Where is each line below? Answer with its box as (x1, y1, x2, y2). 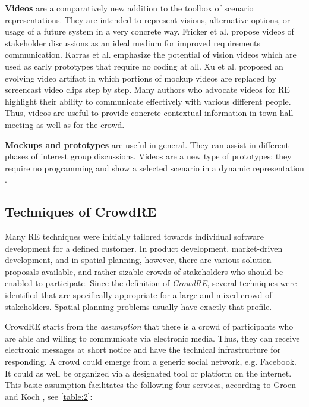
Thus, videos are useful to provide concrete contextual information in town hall (5, 107, 294, 119)
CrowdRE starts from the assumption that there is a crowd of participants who (5, 320, 294, 333)
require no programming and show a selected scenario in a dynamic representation (5, 161, 304, 174)
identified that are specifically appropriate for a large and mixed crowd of (5, 289, 272, 301)
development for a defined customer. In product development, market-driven (5, 242, 283, 254)
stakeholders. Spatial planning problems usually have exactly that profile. (5, 300, 272, 312)
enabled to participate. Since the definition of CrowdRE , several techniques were (5, 277, 297, 289)
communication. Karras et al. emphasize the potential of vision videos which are (5, 48, 297, 61)
